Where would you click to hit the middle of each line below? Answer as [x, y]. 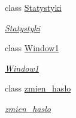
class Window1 [32, 48]
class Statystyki [33, 7]
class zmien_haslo [38, 88]
